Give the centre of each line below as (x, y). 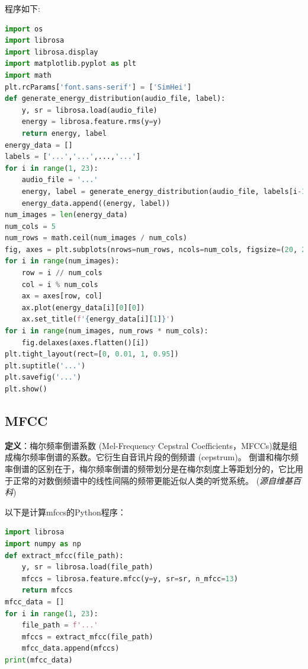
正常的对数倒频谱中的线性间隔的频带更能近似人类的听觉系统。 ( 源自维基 (153, 480)
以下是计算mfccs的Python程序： (65, 512)
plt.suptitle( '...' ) (45, 366)
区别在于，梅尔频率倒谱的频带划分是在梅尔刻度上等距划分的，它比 (166, 468)
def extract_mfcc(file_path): (64, 555)
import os (24, 29)
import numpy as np (43, 544)
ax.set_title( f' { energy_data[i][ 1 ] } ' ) (98, 319)
